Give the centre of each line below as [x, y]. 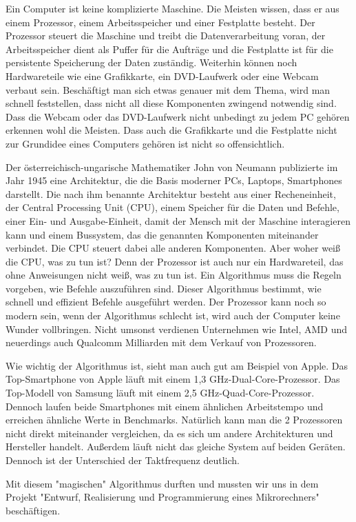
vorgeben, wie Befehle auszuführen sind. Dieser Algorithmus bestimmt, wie [164, 288]
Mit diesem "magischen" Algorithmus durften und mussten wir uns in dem [162, 483]
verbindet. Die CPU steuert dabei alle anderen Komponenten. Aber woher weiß [173, 248]
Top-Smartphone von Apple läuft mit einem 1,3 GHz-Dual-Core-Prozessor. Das [173, 379]
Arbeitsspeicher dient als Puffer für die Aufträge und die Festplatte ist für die [169, 49]
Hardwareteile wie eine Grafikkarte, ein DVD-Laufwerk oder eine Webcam [162, 76]
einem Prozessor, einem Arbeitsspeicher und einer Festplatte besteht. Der [160, 22]
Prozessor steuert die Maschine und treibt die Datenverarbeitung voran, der [166, 36]
